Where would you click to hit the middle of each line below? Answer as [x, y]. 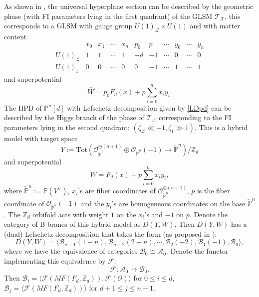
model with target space [41, 138]
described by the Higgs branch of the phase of [74, 117]
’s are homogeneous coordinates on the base [178, 203]
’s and [154, 214]
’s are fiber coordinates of [117, 191]
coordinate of [24, 203]
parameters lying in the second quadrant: [67, 127]
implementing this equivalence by [55, 261]
